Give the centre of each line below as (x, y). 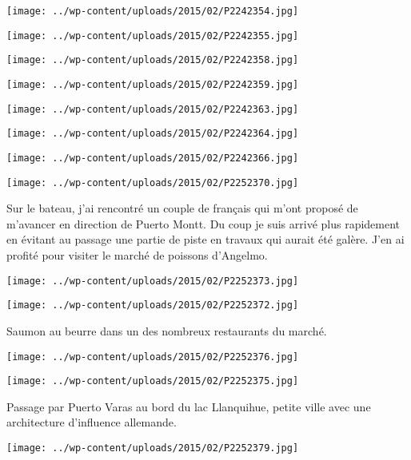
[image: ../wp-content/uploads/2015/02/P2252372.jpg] (153, 305)
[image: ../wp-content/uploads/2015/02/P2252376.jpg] (153, 357)
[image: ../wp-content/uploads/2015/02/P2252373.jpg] (153, 281)
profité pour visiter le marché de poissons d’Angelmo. (137, 255)
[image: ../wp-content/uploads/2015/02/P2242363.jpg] (153, 109)
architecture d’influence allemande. (92, 422)
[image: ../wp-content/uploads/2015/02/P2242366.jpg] (153, 158)
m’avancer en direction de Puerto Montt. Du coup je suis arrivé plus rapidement (204, 223)
